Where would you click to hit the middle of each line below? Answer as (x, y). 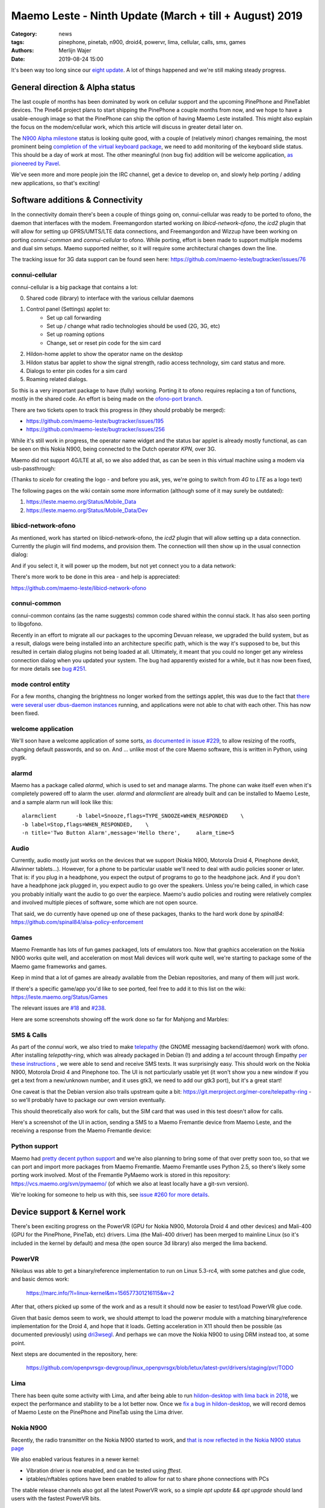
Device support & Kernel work (68, 1212)
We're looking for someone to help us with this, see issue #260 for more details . (110, 1195)
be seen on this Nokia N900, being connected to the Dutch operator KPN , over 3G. (114, 449)
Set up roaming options (76, 334)
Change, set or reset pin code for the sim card (104, 343)
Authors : (23, 51)
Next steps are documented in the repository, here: (74, 1354)
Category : (24, 34)
